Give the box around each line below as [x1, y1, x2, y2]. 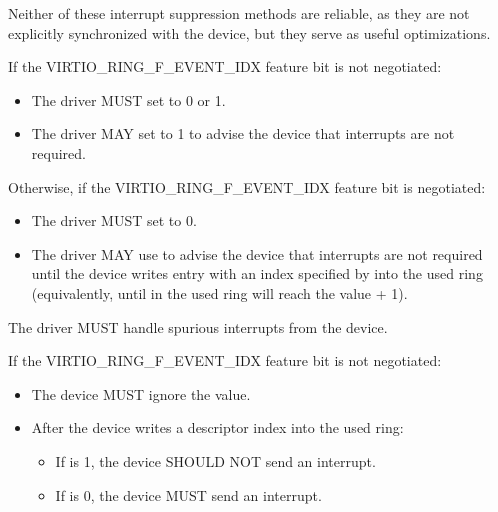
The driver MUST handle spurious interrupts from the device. [8, 316, 388, 337]
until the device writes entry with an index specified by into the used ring [31, 263, 483, 284]
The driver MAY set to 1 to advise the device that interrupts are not [31, 123, 455, 144]
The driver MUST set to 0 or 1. [31, 89, 226, 110]
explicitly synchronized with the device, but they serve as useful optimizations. [8, 22, 491, 43]
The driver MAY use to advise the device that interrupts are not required [31, 243, 483, 264]
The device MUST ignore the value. [31, 383, 251, 404]
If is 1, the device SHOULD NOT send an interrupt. [55, 450, 376, 471]
